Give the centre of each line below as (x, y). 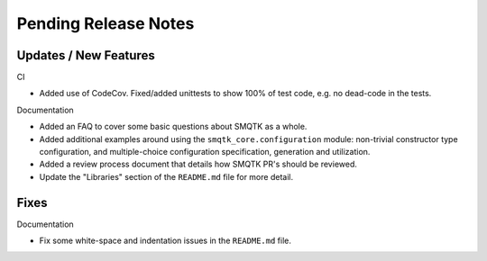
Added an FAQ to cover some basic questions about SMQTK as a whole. (173, 127)
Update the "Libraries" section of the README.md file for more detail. (166, 176)
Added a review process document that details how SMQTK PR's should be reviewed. (198, 164)
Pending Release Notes (106, 23)
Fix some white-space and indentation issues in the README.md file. (165, 241)
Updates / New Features (86, 55)
